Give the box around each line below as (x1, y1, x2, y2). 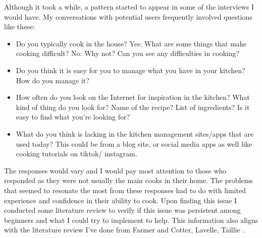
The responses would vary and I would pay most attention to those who (4, 165, 227, 175)
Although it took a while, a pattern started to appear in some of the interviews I (4, 2, 254, 12)
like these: (4, 21, 35, 32)
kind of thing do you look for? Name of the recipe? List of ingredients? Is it (16, 101, 250, 112)
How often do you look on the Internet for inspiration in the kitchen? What (16, 92, 250, 102)
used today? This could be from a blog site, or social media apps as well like (16, 138, 252, 149)
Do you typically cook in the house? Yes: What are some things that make (16, 38, 247, 48)
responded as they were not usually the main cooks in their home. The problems (4, 175, 253, 186)
